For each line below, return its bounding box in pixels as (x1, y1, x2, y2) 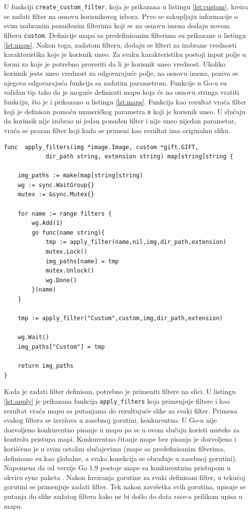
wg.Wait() (17, 334, 50, 341)
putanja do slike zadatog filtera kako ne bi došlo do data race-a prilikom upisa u (4, 491, 243, 501)
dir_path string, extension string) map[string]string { (45, 153, 234, 160)
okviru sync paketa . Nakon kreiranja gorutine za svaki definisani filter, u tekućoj (4, 472, 246, 482)
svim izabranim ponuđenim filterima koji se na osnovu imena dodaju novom (4, 20, 230, 31)
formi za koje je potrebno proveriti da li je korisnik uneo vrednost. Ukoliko (4, 58, 226, 69)
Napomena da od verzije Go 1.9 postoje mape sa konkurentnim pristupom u (4, 463, 231, 473)
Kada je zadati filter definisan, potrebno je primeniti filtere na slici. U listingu (4, 386, 236, 396)
